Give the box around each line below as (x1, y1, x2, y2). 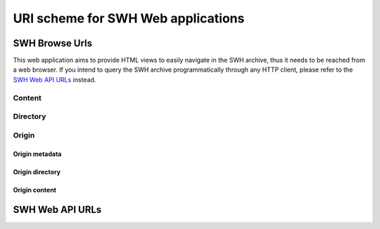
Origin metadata (13, 150, 62, 158)
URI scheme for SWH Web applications (13, 11, 245, 26)
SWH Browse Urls (13, 37, 93, 49)
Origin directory (13, 167, 61, 176)
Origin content (13, 185, 56, 194)
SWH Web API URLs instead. (13, 75, 96, 84)
